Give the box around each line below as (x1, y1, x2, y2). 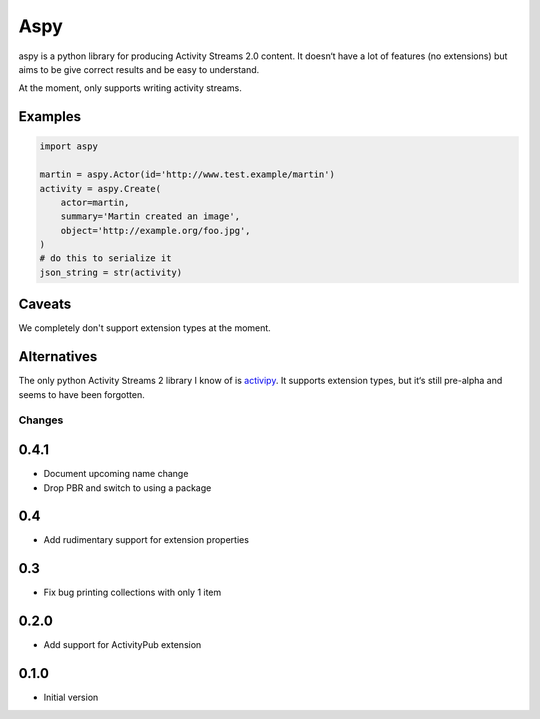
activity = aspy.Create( (39, 183, 162, 194)
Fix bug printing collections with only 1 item (43, 586, 222, 599)
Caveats (18, 296, 72, 313)
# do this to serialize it (39, 253, 172, 264)
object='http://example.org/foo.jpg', (60, 225, 251, 236)
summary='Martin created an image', (60, 211, 240, 222)
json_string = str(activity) (39, 266, 183, 278)
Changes (18, 413, 64, 427)
